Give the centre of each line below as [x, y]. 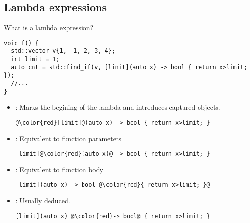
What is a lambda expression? [49, 27]
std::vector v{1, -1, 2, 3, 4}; [63, 51]
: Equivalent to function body [59, 169]
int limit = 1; [35, 59]
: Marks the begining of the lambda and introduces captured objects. [118, 107]
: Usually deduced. [43, 200]
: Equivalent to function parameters [68, 138]
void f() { [21, 43]
